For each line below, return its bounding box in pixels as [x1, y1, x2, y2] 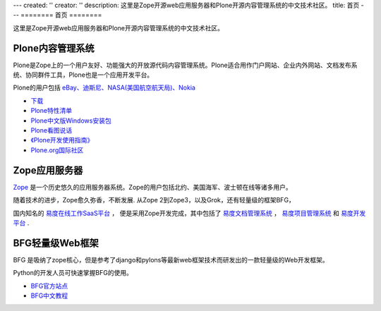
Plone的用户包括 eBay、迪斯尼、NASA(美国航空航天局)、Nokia [13, 83, 195, 92]
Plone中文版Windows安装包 [30, 116, 112, 125]
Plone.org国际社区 [30, 145, 84, 154]
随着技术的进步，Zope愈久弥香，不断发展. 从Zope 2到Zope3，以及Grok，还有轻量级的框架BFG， [13, 196, 296, 205]
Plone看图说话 [30, 126, 73, 135]
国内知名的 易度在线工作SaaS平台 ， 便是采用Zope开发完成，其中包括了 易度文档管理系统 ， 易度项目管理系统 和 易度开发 [13, 209, 366, 217]
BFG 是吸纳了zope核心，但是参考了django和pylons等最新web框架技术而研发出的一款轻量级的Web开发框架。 [13, 255, 329, 264]
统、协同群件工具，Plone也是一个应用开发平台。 [13, 71, 154, 79]
